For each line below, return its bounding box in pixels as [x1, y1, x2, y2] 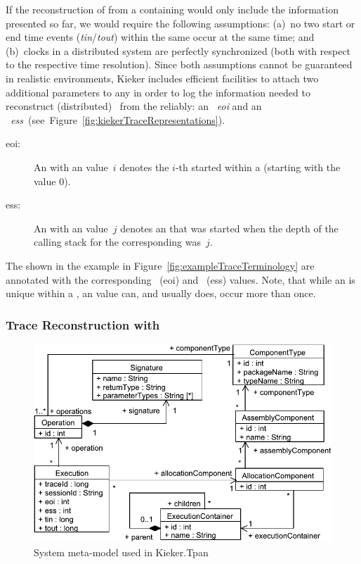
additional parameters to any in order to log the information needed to [6, 84, 310, 99]
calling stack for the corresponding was [34, 234, 201, 249]
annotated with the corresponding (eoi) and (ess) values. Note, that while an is [6, 272, 355, 287]
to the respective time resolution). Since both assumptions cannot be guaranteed [6, 57, 353, 72]
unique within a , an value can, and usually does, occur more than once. [6, 286, 316, 301]
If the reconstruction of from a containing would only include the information [6, 2, 339, 16]
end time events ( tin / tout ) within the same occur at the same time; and [6, 30, 315, 44]
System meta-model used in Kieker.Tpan [34, 545, 209, 560]
